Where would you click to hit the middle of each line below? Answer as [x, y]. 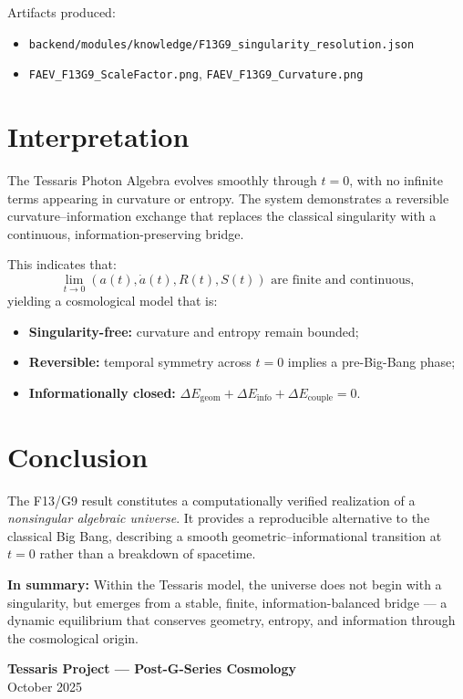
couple [320, 398]
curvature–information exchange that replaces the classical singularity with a [222, 216]
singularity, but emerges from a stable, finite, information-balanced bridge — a [227, 602]
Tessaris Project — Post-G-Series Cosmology [152, 668]
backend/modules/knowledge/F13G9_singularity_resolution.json [221, 44]
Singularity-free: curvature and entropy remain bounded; [194, 331]
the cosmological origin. [73, 637]
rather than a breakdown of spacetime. [148, 553]
